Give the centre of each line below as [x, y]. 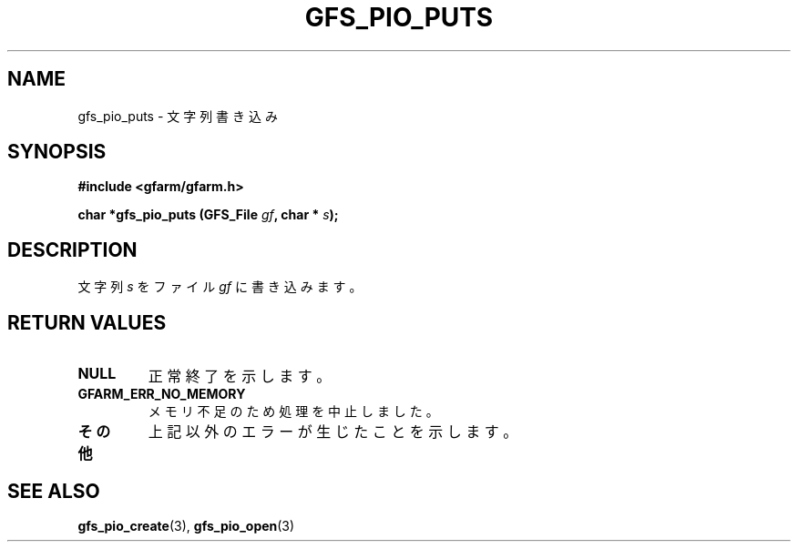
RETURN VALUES [87, 322]
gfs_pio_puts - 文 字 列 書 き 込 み [178, 116]
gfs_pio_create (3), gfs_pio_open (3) [186, 525]
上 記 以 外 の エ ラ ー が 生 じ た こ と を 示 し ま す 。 [333, 432]
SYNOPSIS [57, 152]
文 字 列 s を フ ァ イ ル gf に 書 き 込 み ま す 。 [220, 287]
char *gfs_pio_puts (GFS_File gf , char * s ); [208, 215]
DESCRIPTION [72, 249]
